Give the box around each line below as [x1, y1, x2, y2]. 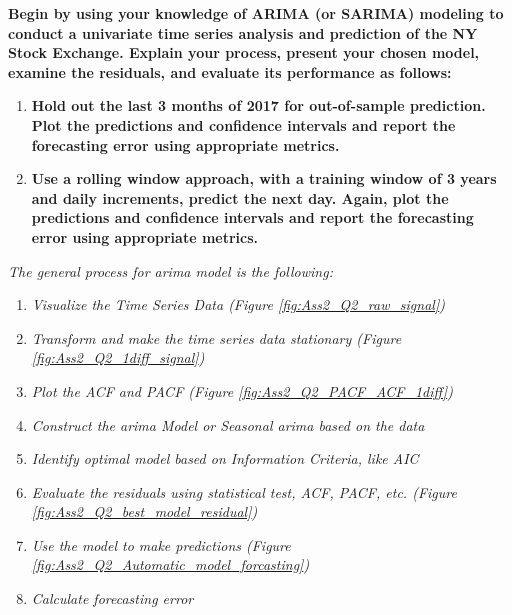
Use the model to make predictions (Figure [31, 534, 291, 555]
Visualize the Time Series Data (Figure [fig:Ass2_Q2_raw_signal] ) [31, 294, 445, 315]
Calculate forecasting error [31, 588, 194, 609]
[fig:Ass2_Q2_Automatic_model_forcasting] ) [31, 554, 310, 575]
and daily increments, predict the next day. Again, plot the [31, 187, 449, 208]
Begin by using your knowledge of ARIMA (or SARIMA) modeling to [8, 3, 504, 23]
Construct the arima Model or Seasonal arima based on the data [31, 414, 425, 435]
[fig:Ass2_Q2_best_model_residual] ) [31, 501, 258, 522]
